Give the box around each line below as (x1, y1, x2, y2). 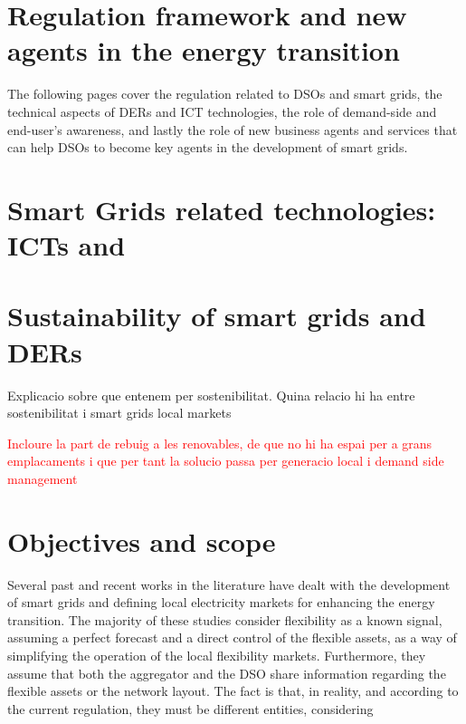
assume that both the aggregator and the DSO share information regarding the (7, 663, 446, 682)
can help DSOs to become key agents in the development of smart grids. (7, 138, 408, 157)
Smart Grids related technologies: (7, 190, 436, 227)
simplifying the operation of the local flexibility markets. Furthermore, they (7, 646, 426, 665)
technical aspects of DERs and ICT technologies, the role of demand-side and (7, 101, 437, 121)
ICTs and (7, 227, 126, 264)
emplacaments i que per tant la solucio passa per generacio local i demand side (7, 451, 444, 470)
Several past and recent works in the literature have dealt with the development (7, 574, 451, 594)
